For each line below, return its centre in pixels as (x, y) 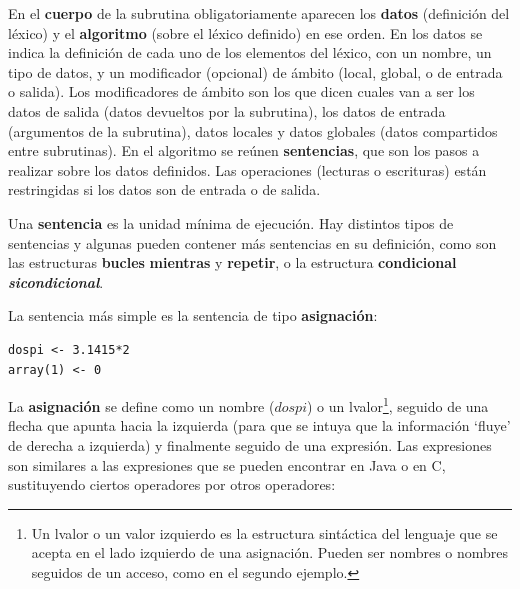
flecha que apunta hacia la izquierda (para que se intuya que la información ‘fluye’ (259, 425)
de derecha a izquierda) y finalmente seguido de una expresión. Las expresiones (250, 444)
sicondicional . (56, 281)
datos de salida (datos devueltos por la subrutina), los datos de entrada (227, 110)
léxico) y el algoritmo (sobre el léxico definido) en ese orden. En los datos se (245, 32)
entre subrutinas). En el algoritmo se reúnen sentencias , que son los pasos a (244, 150)
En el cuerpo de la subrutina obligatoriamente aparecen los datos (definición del (259, 13)
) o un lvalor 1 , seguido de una (397, 404)
